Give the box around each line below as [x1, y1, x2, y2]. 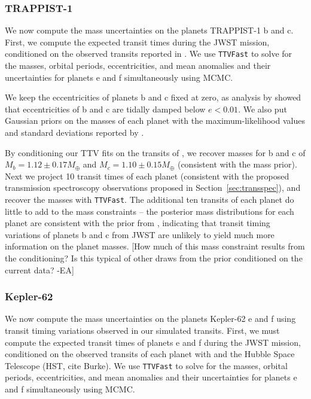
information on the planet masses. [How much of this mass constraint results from [5, 240, 305, 252]
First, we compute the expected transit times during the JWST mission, [5, 35, 270, 48]
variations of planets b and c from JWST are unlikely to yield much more [5, 228, 275, 240]
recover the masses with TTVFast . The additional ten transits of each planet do [5, 193, 294, 205]
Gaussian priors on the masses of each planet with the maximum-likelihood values [5, 114, 305, 127]
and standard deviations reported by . [5, 126, 144, 139]
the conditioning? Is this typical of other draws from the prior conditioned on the [5, 252, 303, 264]
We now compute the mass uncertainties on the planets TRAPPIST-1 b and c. [5, 24, 294, 36]
